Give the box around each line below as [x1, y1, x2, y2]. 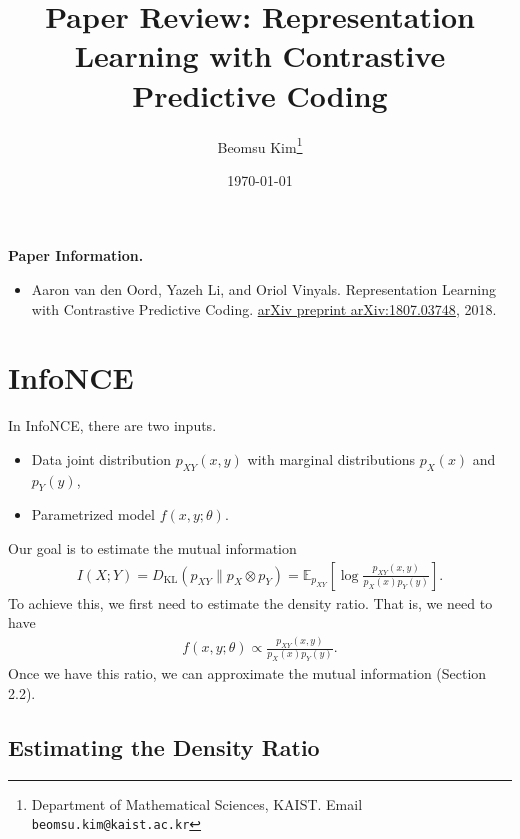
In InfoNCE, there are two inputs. [8, 415, 217, 436]
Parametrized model [31, 504, 155, 525]
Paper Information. [8, 245, 144, 266]
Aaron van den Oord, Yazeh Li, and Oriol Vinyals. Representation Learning [31, 278, 496, 299]
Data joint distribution [31, 448, 171, 469]
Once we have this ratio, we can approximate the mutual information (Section [8, 663, 487, 684]
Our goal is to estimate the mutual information [8, 538, 297, 559]
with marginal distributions [247, 448, 416, 469]
